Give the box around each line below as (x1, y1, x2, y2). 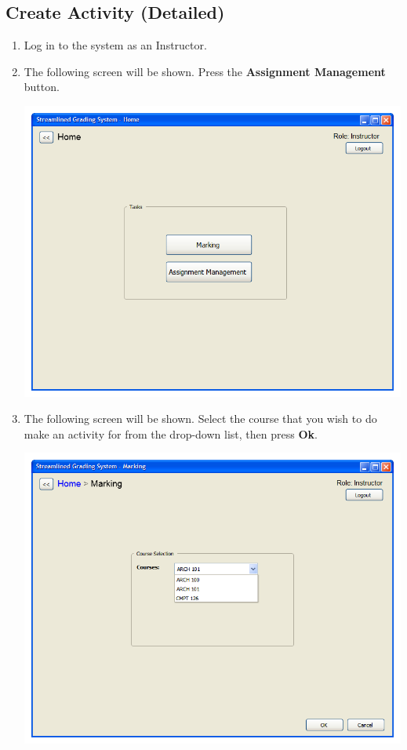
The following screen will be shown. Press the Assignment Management (24, 63, 386, 79)
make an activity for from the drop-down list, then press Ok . (24, 425, 318, 442)
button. (24, 78, 60, 95)
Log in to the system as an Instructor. (24, 37, 207, 53)
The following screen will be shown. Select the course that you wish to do (24, 410, 377, 427)
